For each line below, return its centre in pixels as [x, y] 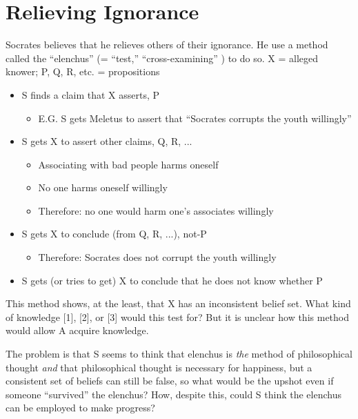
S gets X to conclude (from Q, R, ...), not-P [114, 234]
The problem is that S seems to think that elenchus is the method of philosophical [179, 354]
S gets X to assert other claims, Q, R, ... [107, 141]
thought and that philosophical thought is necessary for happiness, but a [159, 367]
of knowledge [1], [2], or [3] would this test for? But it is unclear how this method [178, 316]
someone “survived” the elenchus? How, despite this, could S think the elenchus [173, 394]
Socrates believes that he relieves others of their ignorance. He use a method [167, 45]
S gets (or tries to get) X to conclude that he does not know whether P [172, 280]
